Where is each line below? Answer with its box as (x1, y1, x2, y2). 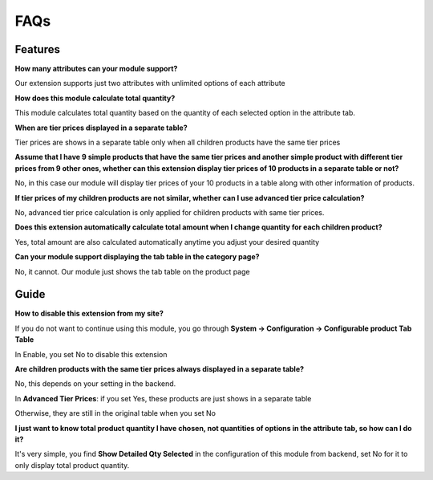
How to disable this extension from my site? (14, 309, 164, 319)
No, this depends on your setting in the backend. (14, 379, 176, 388)
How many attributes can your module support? (14, 64, 178, 74)
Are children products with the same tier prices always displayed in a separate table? (14, 364, 305, 373)
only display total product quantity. (14, 460, 130, 470)
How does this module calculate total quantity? (14, 93, 176, 103)
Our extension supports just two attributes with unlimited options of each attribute (14, 79, 286, 88)
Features (14, 43, 60, 56)
